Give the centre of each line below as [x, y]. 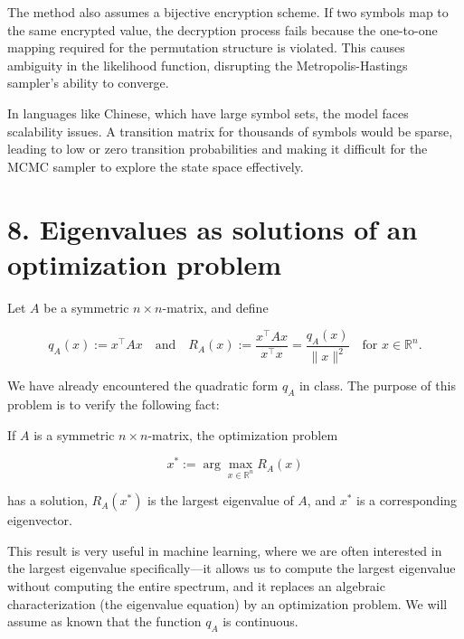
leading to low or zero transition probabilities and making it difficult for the [218, 149]
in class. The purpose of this [377, 385]
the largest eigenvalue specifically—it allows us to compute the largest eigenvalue [232, 568]
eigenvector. [40, 520]
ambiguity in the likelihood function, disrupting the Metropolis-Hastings [208, 65]
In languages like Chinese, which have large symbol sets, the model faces [208, 113]
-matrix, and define [215, 307]
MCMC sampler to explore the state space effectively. [156, 166]
